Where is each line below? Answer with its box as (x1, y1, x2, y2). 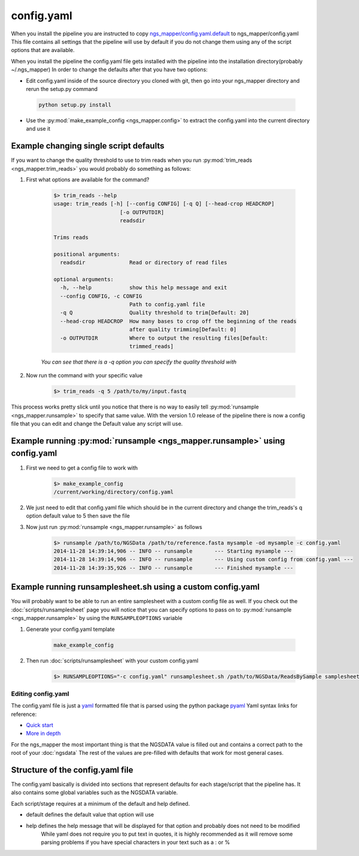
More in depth (26, 730, 61, 737)
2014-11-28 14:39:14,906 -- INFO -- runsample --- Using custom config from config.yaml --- (53, 556, 354, 563)
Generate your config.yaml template (26, 625, 115, 633)
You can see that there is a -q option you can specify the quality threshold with (41, 358, 237, 365)
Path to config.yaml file (129, 301, 206, 308)
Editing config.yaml (11, 689, 69, 698)
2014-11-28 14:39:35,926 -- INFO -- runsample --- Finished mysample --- (53, 564, 294, 571)
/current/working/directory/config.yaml (53, 488, 174, 495)
